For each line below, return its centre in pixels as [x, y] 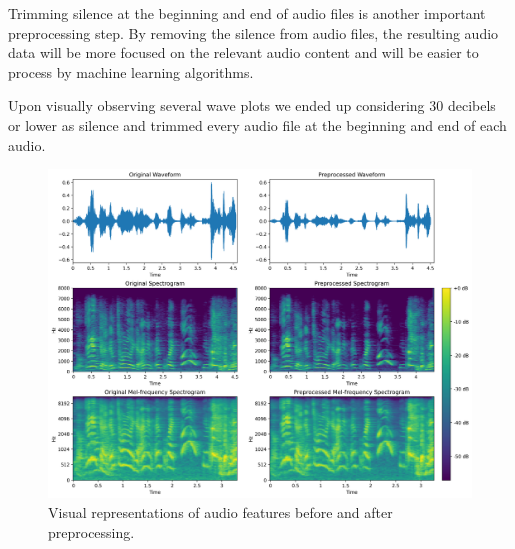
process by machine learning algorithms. [131, 71]
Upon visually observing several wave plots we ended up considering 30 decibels [252, 105]
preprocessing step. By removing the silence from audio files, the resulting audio [253, 32]
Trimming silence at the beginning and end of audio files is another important [247, 13]
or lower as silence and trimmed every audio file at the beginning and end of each [257, 124]
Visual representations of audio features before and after [220, 511]
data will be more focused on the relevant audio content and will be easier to [243, 52]
